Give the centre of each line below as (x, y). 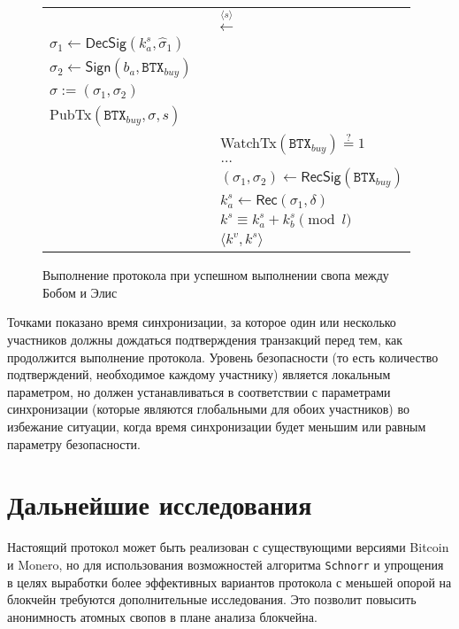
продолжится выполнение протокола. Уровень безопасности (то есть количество (223, 357)
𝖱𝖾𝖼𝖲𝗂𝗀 (321, 178)
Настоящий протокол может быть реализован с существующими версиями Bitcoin (228, 547)
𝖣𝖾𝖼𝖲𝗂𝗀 (106, 44)
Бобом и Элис (80, 292)
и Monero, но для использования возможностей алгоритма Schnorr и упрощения (226, 564)
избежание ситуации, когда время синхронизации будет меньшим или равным (217, 426)
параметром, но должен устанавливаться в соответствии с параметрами (199, 391)
